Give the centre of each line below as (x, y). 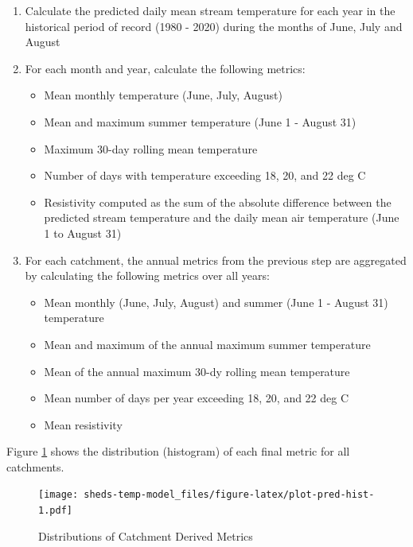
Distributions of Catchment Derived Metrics (146, 535)
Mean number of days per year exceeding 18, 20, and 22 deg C (197, 398)
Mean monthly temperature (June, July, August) (163, 95)
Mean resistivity (83, 424)
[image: (58, 495)
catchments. (35, 466)
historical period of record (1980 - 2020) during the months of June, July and (214, 26)
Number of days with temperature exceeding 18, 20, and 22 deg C (205, 175)
